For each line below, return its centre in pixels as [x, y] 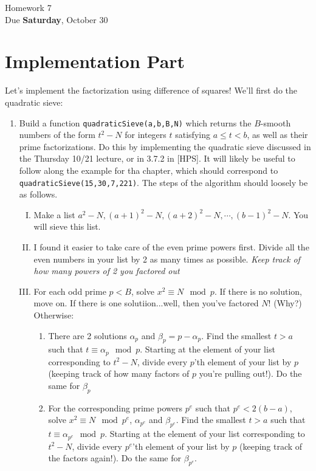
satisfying [193, 135]
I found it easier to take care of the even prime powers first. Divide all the [171, 246]
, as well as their [277, 135]
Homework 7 [28, 7]
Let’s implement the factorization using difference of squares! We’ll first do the [151, 90]
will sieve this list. [67, 226]
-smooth [276, 122]
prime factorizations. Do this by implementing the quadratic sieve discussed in [165, 146]
